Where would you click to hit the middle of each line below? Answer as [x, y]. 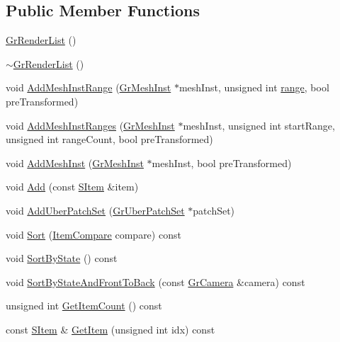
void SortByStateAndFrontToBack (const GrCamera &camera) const [155, 281]
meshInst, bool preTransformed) [222, 163]
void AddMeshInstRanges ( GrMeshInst [90, 125]
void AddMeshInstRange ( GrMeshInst [89, 87]
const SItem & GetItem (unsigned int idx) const [110, 329]
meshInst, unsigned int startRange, [259, 125]
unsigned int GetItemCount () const [84, 306]
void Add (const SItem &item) [72, 187]
